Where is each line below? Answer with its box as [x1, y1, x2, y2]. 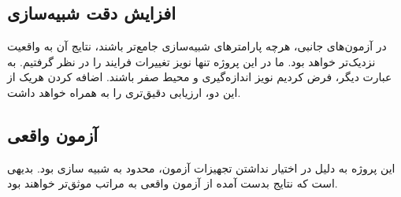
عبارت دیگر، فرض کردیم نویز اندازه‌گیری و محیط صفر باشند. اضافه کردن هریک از [7, 69, 392, 85]
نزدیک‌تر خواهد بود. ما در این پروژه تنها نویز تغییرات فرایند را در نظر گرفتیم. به [7, 53, 376, 69]
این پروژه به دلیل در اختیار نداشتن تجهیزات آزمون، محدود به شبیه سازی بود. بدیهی [7, 159, 395, 176]
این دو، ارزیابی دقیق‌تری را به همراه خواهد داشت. [7, 84, 241, 100]
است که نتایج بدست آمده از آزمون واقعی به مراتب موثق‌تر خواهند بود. [7, 175, 338, 191]
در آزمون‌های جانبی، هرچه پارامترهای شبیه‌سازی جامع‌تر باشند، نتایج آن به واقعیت [7, 38, 387, 54]
